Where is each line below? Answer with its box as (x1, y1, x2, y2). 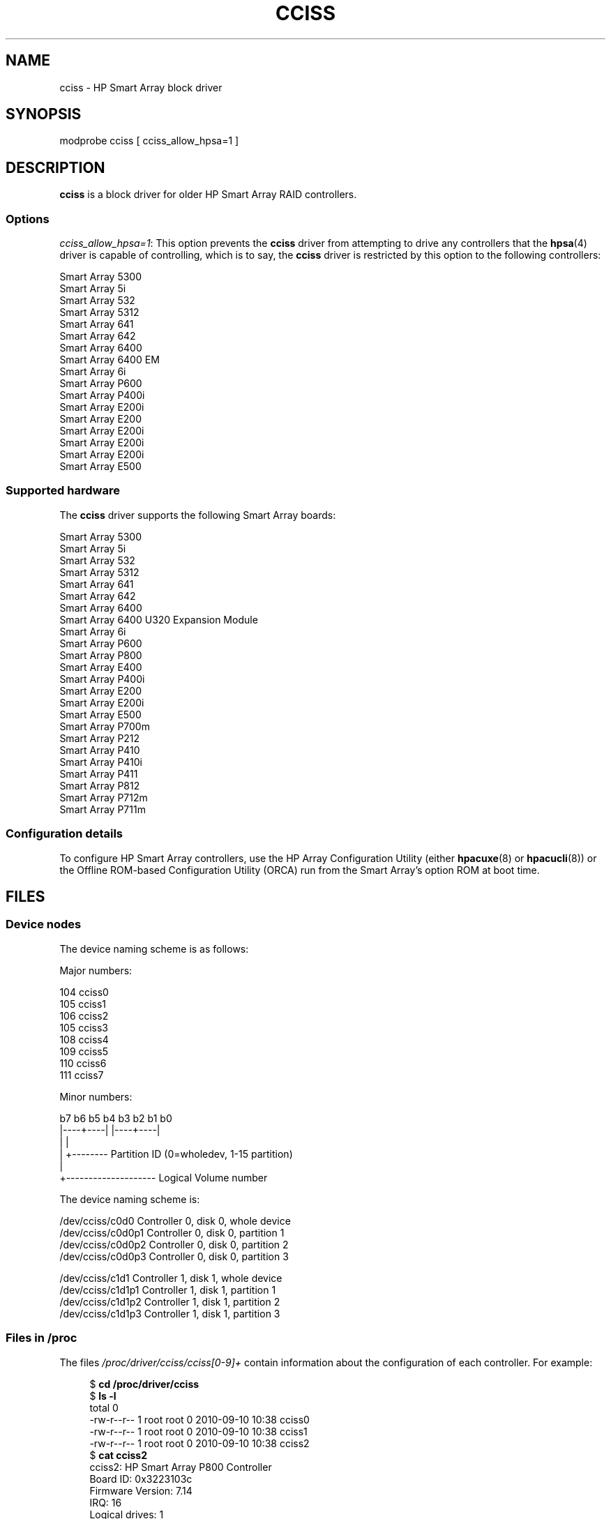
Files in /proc (6, 1331, 77, 1345)
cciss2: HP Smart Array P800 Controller (89, 1460, 272, 1473)
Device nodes (6, 917, 82, 932)
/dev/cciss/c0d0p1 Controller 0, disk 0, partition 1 (59, 1226, 285, 1239)
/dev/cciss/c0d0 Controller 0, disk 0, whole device (59, 1214, 291, 1227)
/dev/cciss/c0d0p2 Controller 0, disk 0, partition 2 (59, 1238, 289, 1250)
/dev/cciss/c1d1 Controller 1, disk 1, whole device (59, 1271, 282, 1284)
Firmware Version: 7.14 (89, 1484, 193, 1497)
